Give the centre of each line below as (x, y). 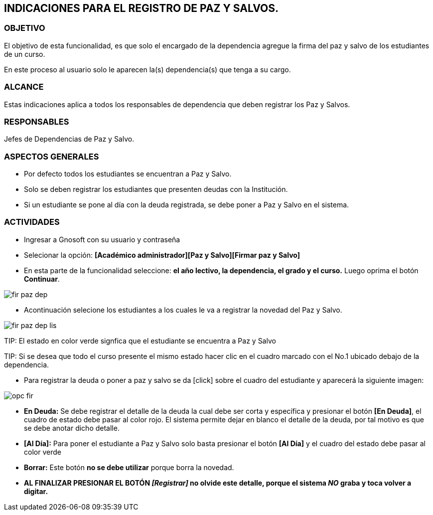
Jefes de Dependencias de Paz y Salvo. (69, 139)
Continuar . (42, 279)
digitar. (36, 491)
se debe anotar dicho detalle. (72, 428)
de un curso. (25, 54)
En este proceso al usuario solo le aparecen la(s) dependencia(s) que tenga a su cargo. (147, 69)
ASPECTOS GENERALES (52, 156)
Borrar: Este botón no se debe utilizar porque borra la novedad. (129, 467)
